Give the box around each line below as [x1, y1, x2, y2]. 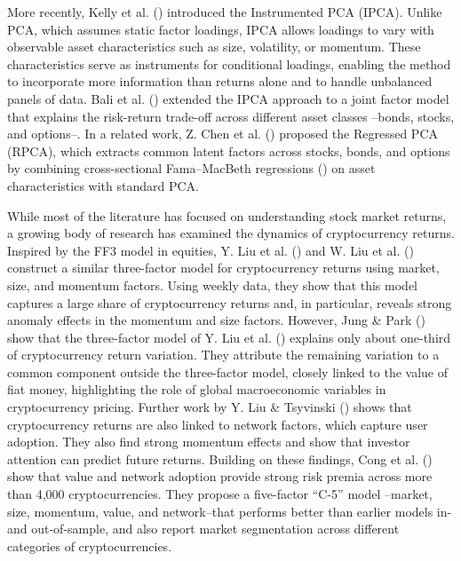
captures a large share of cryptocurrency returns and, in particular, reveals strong [7, 293, 452, 312]
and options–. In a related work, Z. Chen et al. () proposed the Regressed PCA [7, 124, 439, 143]
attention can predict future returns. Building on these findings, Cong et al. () [7, 449, 433, 468]
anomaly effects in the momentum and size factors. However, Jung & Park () [7, 311, 425, 329]
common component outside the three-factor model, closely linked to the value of [7, 362, 449, 381]
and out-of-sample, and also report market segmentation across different [7, 519, 400, 538]
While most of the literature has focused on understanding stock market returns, [7, 206, 447, 225]
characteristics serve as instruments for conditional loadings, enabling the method [7, 54, 451, 73]
